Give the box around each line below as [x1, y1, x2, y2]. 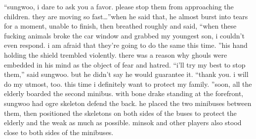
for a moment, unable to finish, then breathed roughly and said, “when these [4, 21, 237, 31]
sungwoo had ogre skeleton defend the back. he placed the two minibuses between [4, 98, 252, 108]
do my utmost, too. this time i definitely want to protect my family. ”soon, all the [4, 78, 252, 89]
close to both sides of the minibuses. [4, 127, 114, 137]
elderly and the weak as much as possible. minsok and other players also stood [4, 117, 242, 128]
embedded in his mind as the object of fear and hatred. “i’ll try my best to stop [4, 59, 246, 69]
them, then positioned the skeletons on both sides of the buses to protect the [4, 107, 237, 118]
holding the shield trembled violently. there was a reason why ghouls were [4, 49, 227, 60]
